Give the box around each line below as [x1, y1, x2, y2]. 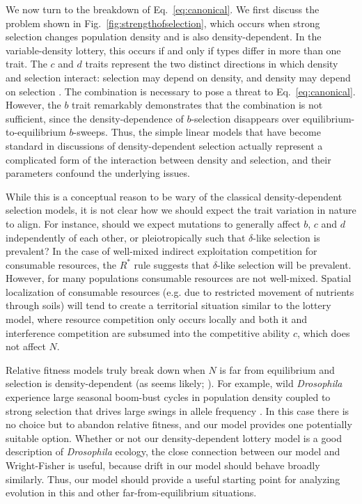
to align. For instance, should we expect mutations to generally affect [6, 216, 301, 230]
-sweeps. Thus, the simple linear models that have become [73, 125, 321, 139]
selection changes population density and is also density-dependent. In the [6, 29, 322, 44]
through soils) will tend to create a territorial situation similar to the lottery [6, 298, 331, 313]
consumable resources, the [6, 257, 116, 271]
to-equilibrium [6, 125, 66, 139]
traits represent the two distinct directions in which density [85, 56, 338, 71]
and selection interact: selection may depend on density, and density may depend [6, 70, 351, 84]
